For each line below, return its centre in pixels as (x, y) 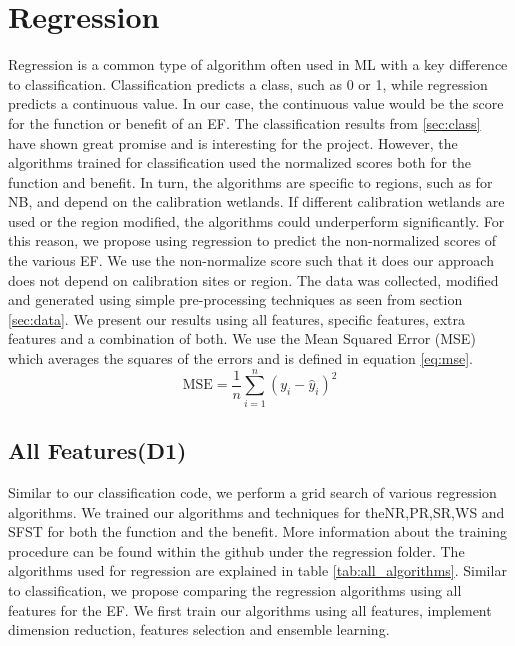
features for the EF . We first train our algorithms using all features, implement (250, 609)
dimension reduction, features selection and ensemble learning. (199, 629)
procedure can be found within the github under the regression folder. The (236, 550)
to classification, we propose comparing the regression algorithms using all (235, 589)
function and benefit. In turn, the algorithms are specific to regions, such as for (250, 181)
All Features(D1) (97, 450)
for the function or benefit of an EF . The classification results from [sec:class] (244, 122)
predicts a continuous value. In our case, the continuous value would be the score (256, 103)
